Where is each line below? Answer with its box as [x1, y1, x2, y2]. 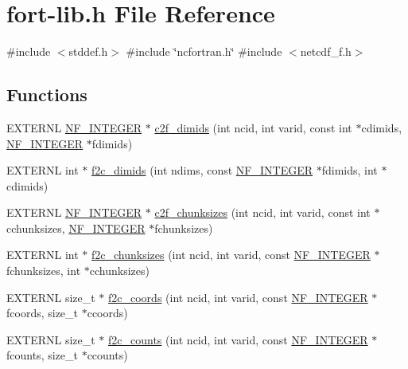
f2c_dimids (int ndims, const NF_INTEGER [91, 162, 313, 179]
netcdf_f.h [300, 43, 352, 60]
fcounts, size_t [6, 347, 78, 363]
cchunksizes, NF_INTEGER [6, 219, 146, 236]
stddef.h [68, 43, 108, 60]
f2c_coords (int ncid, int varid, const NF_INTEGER [108, 289, 368, 305]
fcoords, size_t [6, 304, 79, 321]
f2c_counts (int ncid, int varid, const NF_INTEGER [108, 331, 368, 347]
